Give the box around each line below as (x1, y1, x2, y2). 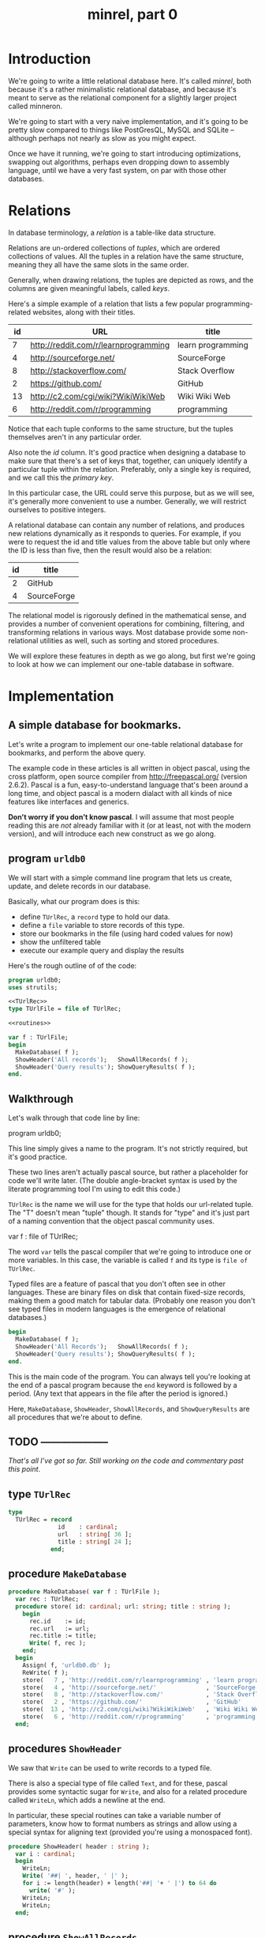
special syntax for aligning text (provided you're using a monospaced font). (8, 1827, 252, 1837)
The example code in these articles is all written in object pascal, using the (8, 763, 251, 772)
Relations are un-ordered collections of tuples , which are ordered (8, 243, 221, 252)
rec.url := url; (28, 1624, 90, 1633)
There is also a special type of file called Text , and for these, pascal (8, 1778, 228, 1788)
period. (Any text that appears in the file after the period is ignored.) (8, 1389, 229, 1398)
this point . (8, 1465, 41, 1474)
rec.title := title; (28, 1632, 97, 1640)
